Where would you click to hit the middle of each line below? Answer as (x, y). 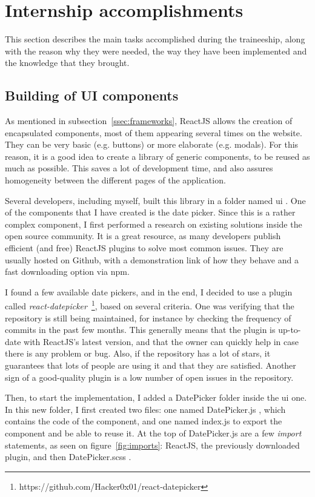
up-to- (290, 330)
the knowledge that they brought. (67, 63)
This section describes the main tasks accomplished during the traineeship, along (155, 39)
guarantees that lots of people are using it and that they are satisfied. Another (151, 365)
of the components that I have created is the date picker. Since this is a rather (150, 212)
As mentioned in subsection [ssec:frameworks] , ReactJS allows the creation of (149, 121)
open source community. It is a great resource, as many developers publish (143, 236)
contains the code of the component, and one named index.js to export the (144, 421)
